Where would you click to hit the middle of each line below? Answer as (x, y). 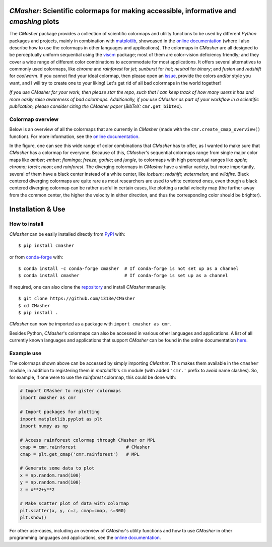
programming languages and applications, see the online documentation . (85, 538)
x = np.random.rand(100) (51, 475)
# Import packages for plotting (60, 412)
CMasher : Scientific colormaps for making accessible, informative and (123, 11)
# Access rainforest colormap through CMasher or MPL (88, 440)
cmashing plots (34, 22)
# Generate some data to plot (57, 468)
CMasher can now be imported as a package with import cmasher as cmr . (90, 324)
